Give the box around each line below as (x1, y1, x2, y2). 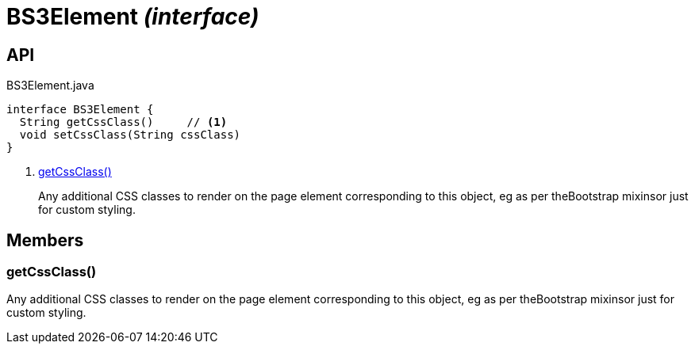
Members (6, 230, 84, 250)
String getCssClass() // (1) (19, 116, 228, 129)
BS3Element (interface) (6, 3, 259, 30)
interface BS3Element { (6, 103, 154, 116)
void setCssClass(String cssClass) (19, 128, 241, 142)
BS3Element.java (6, 78, 94, 93)
